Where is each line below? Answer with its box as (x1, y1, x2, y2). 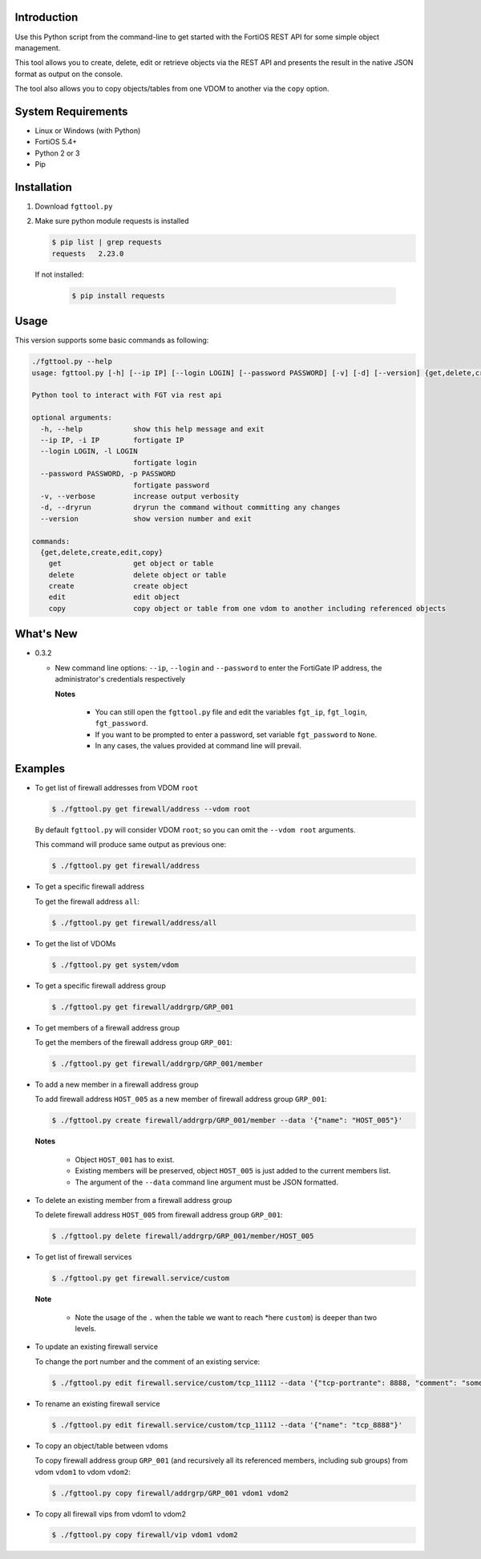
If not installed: (34, 269, 84, 279)
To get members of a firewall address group (34, 1022, 180, 1032)
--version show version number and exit (40, 514, 252, 523)
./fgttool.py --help (31, 357, 112, 366)
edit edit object (48, 593, 180, 601)
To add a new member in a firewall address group (34, 1079, 199, 1089)
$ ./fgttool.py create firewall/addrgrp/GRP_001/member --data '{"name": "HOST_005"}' (51, 1116, 403, 1125)
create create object (48, 581, 188, 591)
